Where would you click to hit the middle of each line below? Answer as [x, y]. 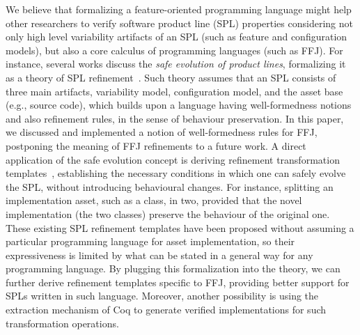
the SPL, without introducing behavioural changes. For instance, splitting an [170, 186]
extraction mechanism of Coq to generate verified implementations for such [166, 310]
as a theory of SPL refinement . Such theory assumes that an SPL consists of [171, 77]
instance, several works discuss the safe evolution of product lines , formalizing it [176, 64]
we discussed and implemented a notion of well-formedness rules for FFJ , [162, 132]
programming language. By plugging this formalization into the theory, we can [173, 268]
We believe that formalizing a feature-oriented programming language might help [179, 9]
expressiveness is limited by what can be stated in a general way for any [159, 255]
